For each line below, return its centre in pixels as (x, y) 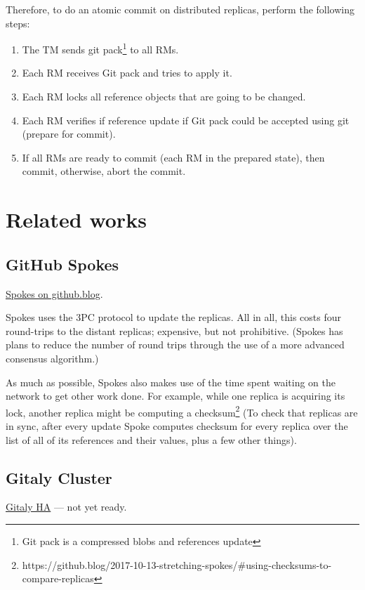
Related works (76, 219)
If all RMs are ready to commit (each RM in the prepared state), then (173, 157)
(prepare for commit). (69, 134)
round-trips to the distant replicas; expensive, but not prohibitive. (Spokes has (174, 330)
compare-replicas (58, 578)
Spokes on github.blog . (54, 293)
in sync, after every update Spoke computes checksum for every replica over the (177, 425)
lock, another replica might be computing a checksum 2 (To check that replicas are (182, 411)
